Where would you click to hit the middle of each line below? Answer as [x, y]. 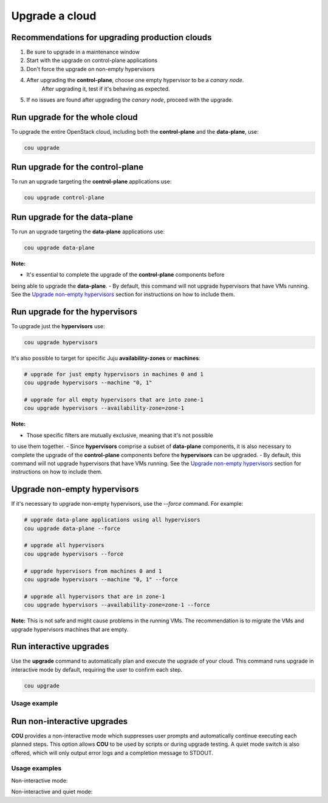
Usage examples [36, 768]
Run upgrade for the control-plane [77, 167]
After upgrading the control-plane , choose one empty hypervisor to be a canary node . [135, 80]
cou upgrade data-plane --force [72, 528]
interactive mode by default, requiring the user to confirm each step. [97, 669]
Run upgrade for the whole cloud [74, 117]
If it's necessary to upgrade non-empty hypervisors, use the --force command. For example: [127, 504]
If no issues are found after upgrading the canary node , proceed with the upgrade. [130, 100]
